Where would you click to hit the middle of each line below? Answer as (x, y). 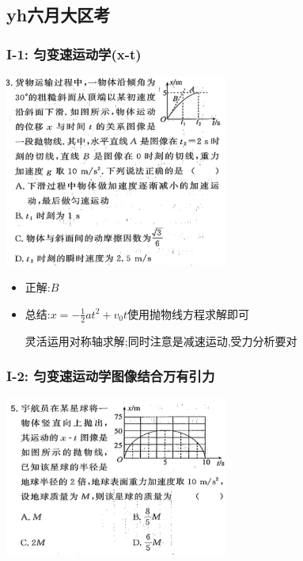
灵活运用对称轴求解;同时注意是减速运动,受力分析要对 (161, 340)
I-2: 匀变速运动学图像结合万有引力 (111, 376)
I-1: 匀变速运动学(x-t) (74, 53)
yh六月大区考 (59, 15)
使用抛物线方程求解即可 (189, 313)
